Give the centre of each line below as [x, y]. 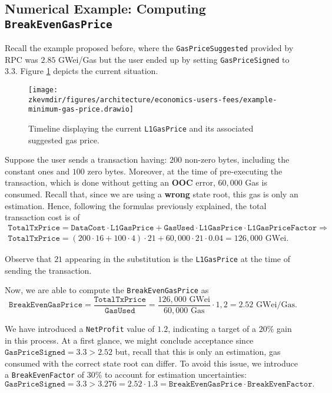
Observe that [28, 258]
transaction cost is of [42, 217]
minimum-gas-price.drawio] [81, 110]
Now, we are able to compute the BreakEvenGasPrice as [107, 290]
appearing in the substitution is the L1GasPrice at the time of [178, 258]
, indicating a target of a [212, 328]
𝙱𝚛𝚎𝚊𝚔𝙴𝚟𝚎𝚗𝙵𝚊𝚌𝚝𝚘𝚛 [280, 384]
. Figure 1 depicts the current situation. [87, 71]
